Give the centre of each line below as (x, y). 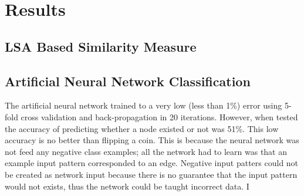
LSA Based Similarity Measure (101, 46)
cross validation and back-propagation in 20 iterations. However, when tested (159, 116)
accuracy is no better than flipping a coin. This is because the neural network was (152, 140)
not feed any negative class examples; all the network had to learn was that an (146, 151)
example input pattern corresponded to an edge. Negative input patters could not (152, 163)
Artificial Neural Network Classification (128, 81)
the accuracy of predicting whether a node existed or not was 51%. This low (142, 128)
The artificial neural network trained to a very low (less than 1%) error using (143, 105)
